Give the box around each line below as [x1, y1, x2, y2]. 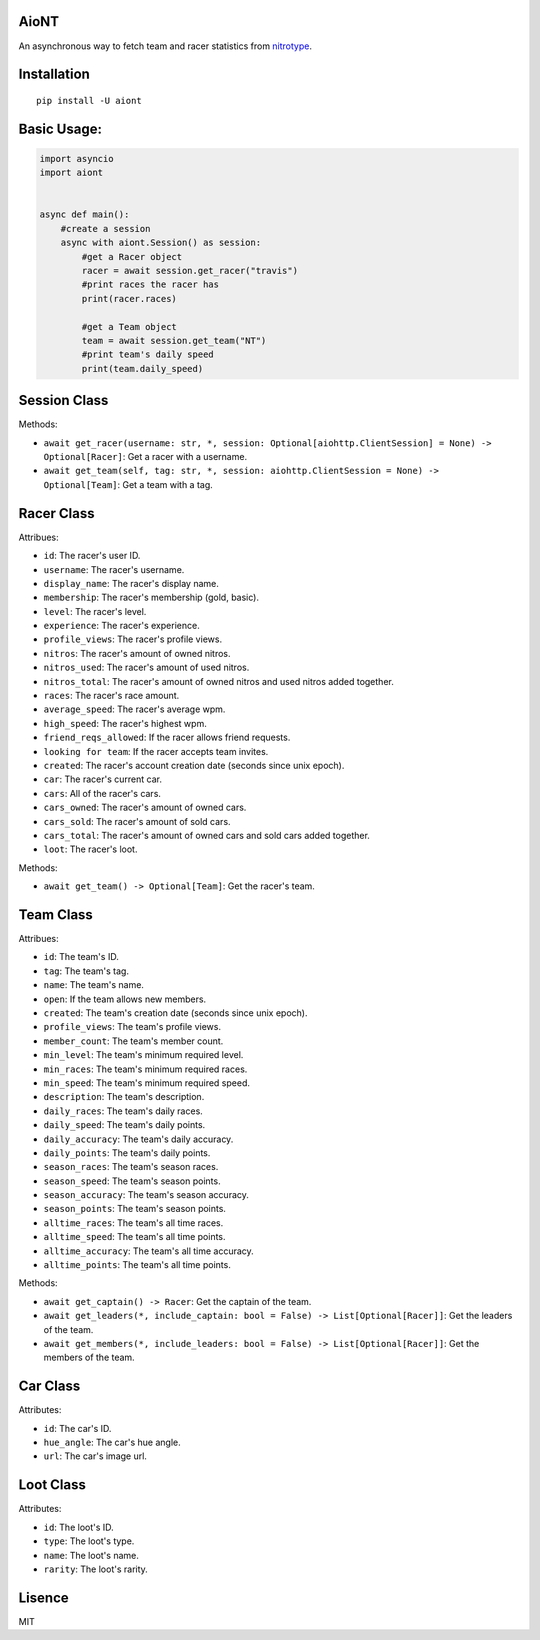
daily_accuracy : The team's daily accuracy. [43, 1133, 234, 1145]
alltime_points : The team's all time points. [43, 1259, 232, 1271]
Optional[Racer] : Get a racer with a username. [43, 451, 248, 463]
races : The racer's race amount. [43, 690, 180, 702]
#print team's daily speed [81, 349, 214, 360]
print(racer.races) [81, 293, 177, 304]
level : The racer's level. [43, 605, 147, 617]
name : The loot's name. [43, 1549, 139, 1561]
